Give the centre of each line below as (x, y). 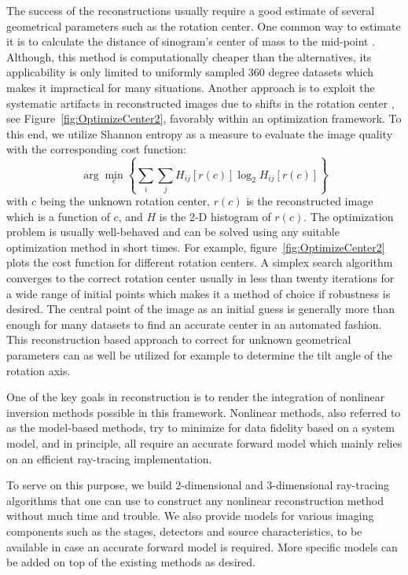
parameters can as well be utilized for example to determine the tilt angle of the (199, 355)
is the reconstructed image (310, 201)
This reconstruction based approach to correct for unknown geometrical (179, 339)
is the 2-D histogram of (215, 216)
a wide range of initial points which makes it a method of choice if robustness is (198, 293)
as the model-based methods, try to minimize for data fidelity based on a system (201, 428)
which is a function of (58, 216)
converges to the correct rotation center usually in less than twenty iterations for (200, 278)
